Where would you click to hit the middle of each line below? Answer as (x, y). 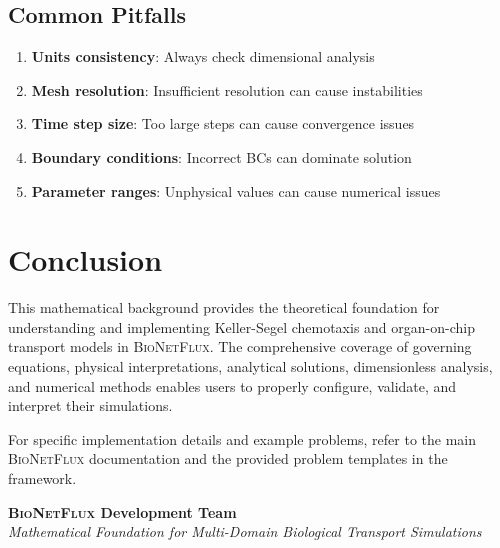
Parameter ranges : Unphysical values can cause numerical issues (236, 190)
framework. (42, 478)
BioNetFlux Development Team (122, 511)
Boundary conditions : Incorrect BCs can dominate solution (221, 156)
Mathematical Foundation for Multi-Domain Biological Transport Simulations (245, 531)
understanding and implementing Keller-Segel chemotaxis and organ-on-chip (241, 326)
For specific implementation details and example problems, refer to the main (242, 438)
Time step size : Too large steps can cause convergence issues (223, 123)
